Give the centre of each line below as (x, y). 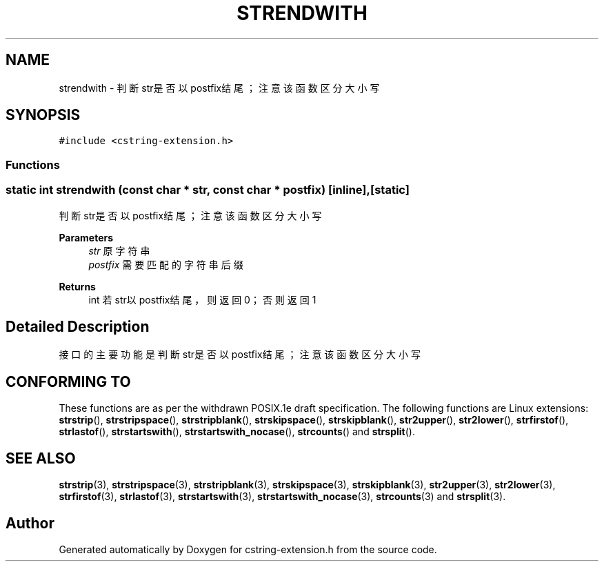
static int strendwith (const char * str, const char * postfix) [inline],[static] (208, 190)
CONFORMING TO (68, 381)
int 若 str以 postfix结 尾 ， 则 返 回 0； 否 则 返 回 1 (202, 299)
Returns (77, 286)
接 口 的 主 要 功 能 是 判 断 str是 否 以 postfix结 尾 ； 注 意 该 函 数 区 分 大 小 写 (240, 355)
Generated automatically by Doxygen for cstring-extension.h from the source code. (248, 549)
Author (30, 523)
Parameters (86, 237)
